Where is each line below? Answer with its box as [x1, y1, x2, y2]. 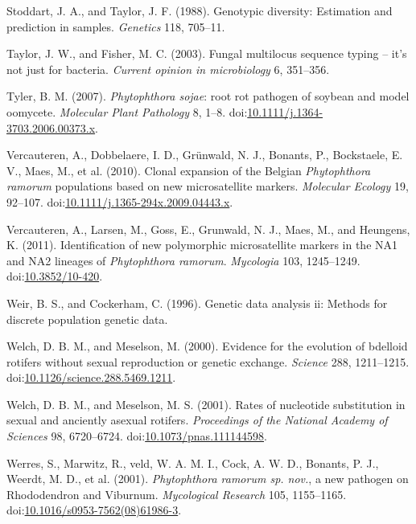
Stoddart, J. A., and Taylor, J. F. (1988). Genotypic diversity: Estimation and [6, 2, 393, 18]
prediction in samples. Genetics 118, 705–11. [6, 18, 225, 35]
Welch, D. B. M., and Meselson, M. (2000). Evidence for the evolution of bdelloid [6, 338, 408, 354]
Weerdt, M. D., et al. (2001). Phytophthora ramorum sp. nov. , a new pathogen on [6, 470, 409, 487]
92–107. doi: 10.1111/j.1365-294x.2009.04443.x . [6, 193, 233, 210]
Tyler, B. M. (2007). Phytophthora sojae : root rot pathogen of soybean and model [6, 88, 410, 104]
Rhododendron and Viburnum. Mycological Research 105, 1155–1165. [6, 485, 347, 502]
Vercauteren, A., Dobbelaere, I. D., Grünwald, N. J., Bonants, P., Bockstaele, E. [6, 146, 403, 163]
